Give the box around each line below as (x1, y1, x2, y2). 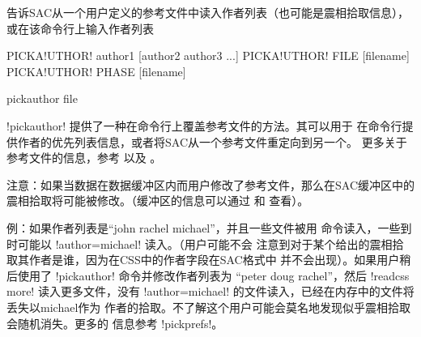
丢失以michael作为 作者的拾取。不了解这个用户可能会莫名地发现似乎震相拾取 (6, 298, 410, 315)
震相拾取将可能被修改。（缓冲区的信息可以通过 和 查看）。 (6, 192, 309, 209)
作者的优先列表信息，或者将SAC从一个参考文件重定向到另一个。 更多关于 (17, 133, 407, 150)
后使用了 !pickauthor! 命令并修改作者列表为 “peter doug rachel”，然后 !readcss (6, 267, 410, 284)
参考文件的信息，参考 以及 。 (6, 149, 162, 166)
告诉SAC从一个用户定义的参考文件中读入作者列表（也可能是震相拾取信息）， (6, 4, 409, 20)
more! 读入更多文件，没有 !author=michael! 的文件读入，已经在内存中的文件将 (6, 283, 415, 300)
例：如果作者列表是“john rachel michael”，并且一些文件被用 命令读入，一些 (6, 219, 401, 236)
